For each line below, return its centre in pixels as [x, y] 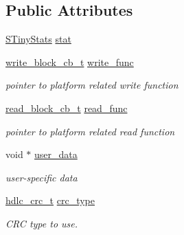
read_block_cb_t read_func [67, 108]
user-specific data [42, 177]
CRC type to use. [42, 223]
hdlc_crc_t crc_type [50, 200]
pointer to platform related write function [92, 85]
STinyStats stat [38, 39]
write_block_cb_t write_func [70, 61]
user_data [56, 154]
